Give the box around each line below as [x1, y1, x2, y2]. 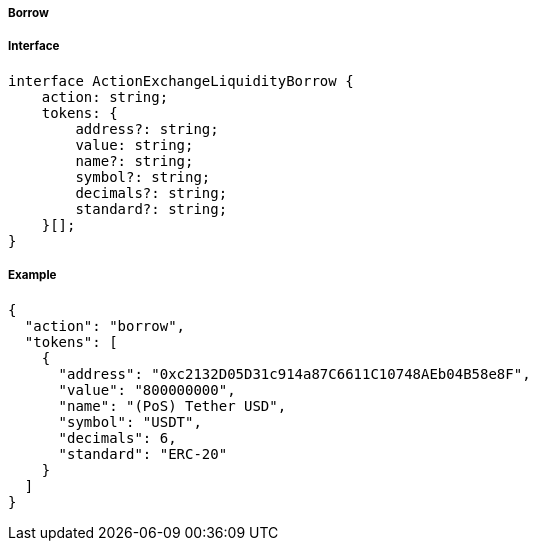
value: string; [75, 136, 194, 153]
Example [8, 268, 57, 283]
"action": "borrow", [24, 317, 186, 334]
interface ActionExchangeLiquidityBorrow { [8, 72, 354, 89]
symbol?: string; [75, 168, 211, 185]
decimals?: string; [75, 184, 228, 201]
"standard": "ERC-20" [58, 445, 228, 462]
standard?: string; [75, 200, 228, 217]
